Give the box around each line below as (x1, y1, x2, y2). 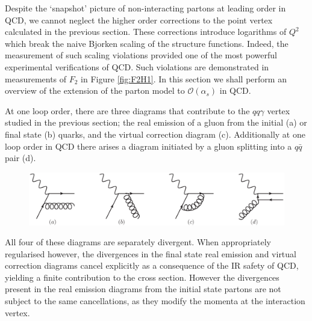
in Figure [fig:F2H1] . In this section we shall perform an (81, 72, 287, 85)
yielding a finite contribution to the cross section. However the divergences (5, 271, 279, 283)
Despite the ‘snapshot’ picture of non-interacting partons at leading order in (5, 2, 286, 14)
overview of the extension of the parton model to (5, 84, 185, 97)
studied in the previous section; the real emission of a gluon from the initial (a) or (5, 116, 307, 129)
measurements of (5, 72, 67, 85)
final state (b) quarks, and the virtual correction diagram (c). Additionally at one (5, 127, 305, 140)
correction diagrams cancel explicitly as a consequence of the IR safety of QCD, (5, 259, 299, 272)
